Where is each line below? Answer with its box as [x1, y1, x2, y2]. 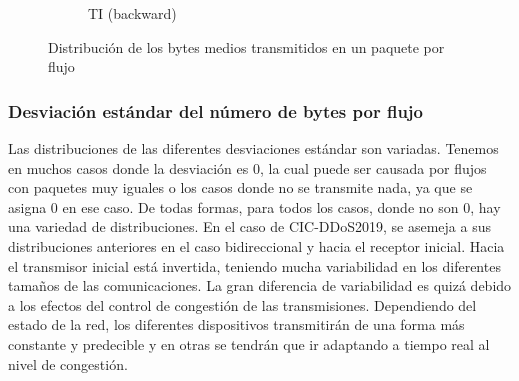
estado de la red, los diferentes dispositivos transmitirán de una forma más [8, 314, 465, 335]
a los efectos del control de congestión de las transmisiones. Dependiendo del [8, 294, 477, 315]
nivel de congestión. [8, 353, 128, 374]
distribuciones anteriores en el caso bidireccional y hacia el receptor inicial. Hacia [8, 235, 505, 256]
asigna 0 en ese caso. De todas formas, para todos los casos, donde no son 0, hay [8, 196, 501, 217]
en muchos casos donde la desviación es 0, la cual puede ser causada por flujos [8, 157, 487, 178]
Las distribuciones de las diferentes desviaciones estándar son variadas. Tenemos [8, 138, 499, 158]
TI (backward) [88, 3, 177, 23]
